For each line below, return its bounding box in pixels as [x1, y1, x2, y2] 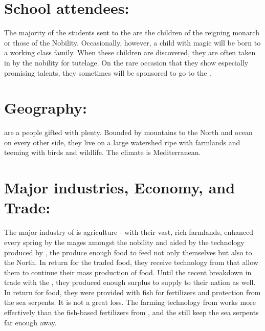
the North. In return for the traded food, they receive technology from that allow [4, 257, 258, 268]
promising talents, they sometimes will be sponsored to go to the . [4, 67, 211, 78]
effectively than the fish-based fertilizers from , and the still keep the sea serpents [4, 307, 259, 318]
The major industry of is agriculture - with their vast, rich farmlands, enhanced [4, 227, 254, 237]
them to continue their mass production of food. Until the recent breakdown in [4, 267, 252, 277]
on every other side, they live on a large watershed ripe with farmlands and [4, 137, 240, 147]
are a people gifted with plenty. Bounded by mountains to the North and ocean [4, 127, 253, 138]
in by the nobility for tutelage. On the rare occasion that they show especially [4, 57, 249, 68]
